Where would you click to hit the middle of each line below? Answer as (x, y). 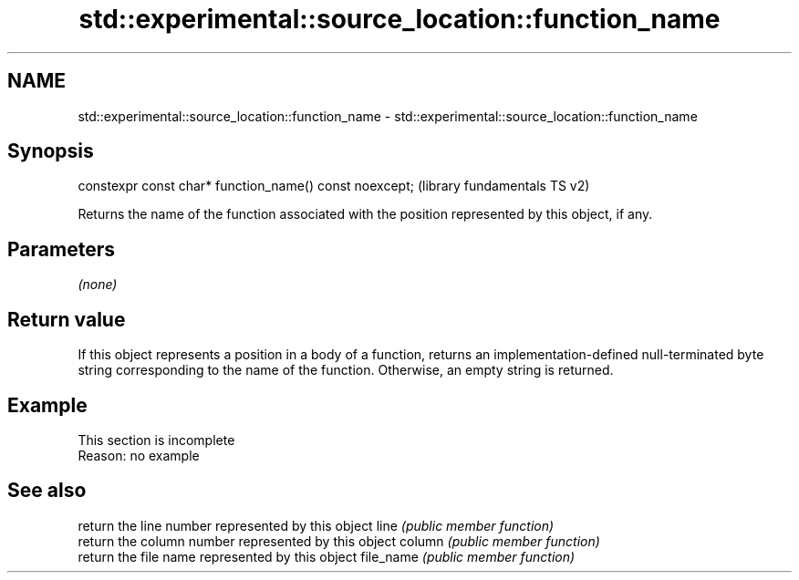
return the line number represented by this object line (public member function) (316, 525)
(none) (98, 285)
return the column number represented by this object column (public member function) (339, 541)
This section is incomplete (156, 440)
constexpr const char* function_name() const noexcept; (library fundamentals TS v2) (334, 186)
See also (47, 491)
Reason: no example (139, 455)
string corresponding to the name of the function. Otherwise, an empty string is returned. (346, 370)
